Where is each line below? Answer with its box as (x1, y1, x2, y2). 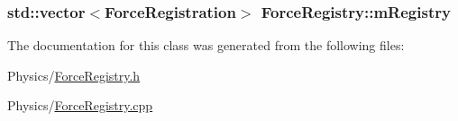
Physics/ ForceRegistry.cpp (7, 96, 153, 115)
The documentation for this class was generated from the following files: (7, 36, 405, 55)
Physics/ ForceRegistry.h (7, 65, 141, 84)
